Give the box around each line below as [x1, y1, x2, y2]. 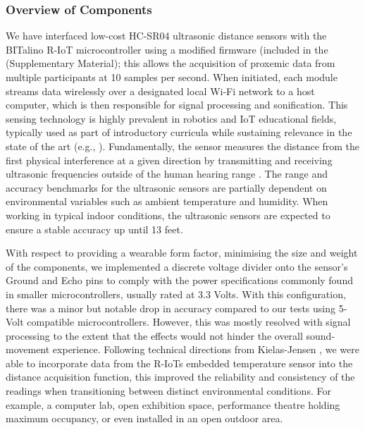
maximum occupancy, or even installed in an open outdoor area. [6, 411, 283, 426]
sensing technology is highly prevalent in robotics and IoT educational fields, [6, 111, 337, 125]
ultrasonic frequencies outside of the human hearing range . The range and [6, 166, 328, 181]
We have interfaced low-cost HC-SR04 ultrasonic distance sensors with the [6, 28, 327, 43]
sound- [306, 328, 335, 343]
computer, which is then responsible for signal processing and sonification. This [6, 97, 348, 112]
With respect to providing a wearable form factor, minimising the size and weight [6, 245, 358, 260]
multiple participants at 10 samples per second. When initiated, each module [6, 70, 338, 84]
